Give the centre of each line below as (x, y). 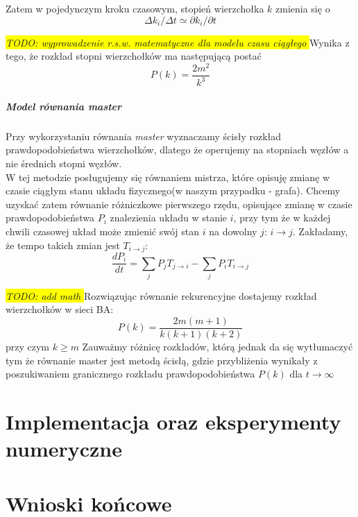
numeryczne (64, 449)
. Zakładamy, (320, 231)
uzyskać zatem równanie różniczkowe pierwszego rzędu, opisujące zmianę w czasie (179, 204)
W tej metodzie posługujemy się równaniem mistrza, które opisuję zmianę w (168, 177)
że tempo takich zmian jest (63, 245)
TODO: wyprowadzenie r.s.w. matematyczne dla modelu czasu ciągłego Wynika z (178, 42)
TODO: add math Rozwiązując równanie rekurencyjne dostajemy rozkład (161, 295)
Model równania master (64, 106)
